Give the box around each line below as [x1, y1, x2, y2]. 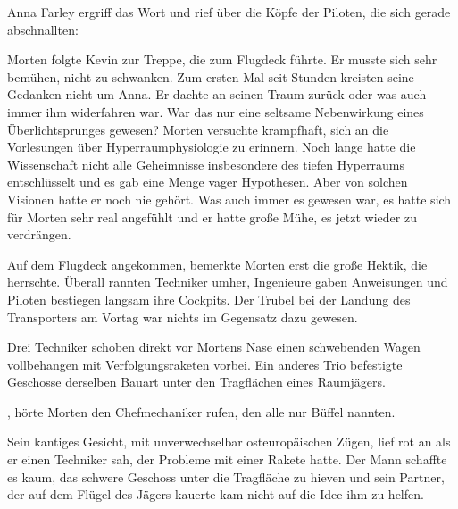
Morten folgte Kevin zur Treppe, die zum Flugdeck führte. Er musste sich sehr [7, 50, 437, 69]
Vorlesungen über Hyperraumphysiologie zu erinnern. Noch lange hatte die [7, 138, 416, 156]
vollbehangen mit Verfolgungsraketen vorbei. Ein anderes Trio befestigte [7, 355, 403, 373]
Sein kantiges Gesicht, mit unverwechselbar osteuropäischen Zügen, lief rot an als [7, 432, 451, 451]
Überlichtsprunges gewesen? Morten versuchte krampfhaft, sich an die [7, 120, 389, 138]
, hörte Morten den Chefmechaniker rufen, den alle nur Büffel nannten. [7, 402, 396, 421]
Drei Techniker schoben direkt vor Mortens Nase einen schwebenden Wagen [7, 338, 421, 356]
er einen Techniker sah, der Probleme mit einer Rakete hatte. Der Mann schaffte [7, 450, 447, 469]
